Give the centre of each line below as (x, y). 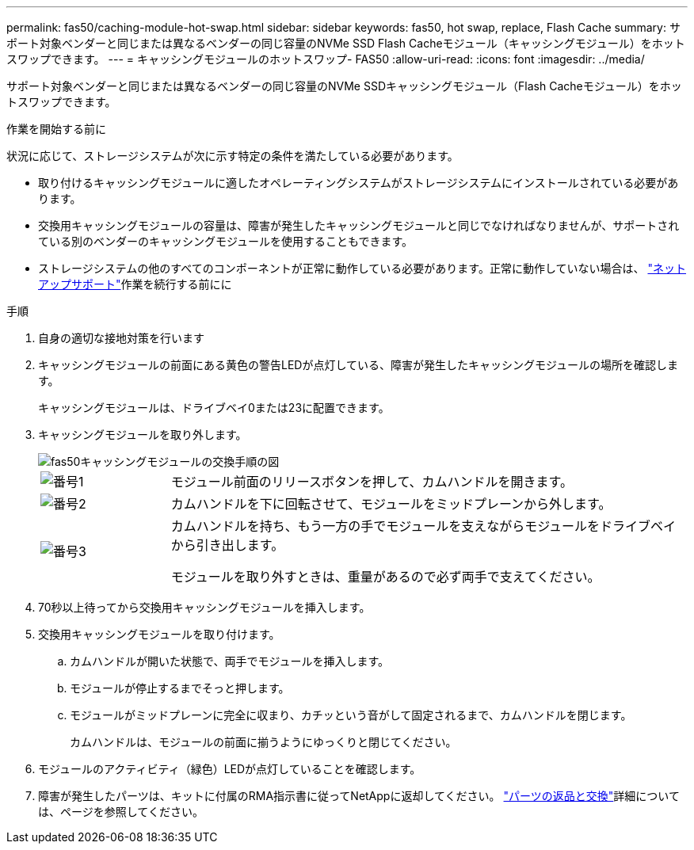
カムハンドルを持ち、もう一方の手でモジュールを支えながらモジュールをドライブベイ (423, 526)
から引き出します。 (227, 545)
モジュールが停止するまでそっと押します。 (180, 688)
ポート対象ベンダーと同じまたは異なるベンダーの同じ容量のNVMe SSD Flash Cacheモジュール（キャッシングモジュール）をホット (346, 43)
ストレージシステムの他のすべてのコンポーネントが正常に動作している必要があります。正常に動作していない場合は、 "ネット (362, 268)
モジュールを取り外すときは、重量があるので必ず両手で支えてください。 (385, 577)
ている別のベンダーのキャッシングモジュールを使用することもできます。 (226, 241)
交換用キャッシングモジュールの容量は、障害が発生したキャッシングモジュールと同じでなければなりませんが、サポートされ (359, 225)
